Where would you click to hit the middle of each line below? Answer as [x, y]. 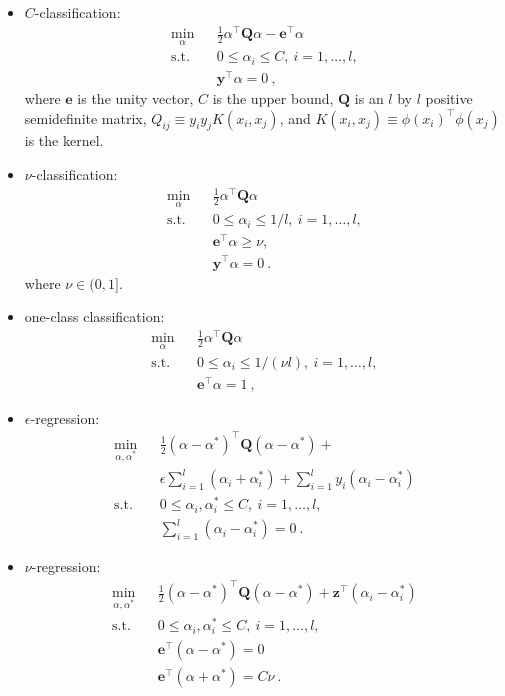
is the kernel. [64, 140]
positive [449, 97]
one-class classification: [94, 316]
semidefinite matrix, [85, 117]
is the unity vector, [135, 97]
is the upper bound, [273, 97]
